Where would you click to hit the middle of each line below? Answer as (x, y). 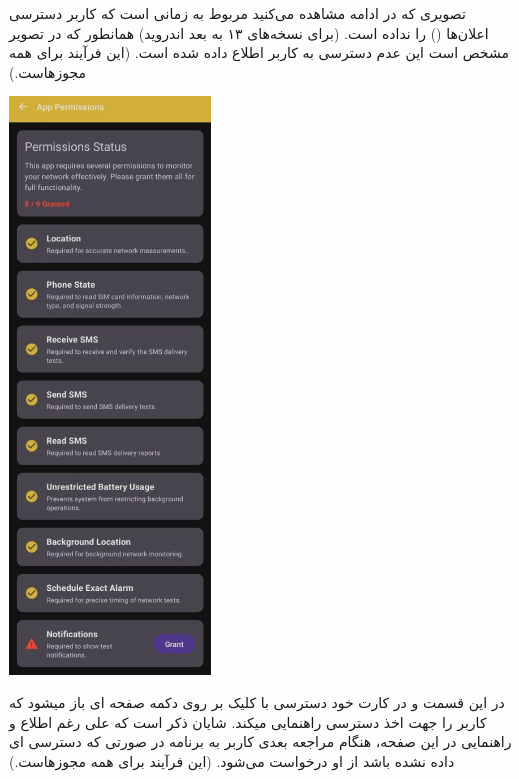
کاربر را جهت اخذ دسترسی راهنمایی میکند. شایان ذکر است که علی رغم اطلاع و (248, 721)
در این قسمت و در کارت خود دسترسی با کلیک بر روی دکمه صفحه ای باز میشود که (257, 702)
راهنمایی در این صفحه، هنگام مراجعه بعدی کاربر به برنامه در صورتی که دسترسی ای (260, 741)
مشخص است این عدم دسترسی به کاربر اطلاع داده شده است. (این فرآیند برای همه (259, 52)
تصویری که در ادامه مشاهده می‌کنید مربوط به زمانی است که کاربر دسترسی (237, 13)
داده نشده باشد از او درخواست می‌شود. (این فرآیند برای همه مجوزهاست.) (232, 760)
